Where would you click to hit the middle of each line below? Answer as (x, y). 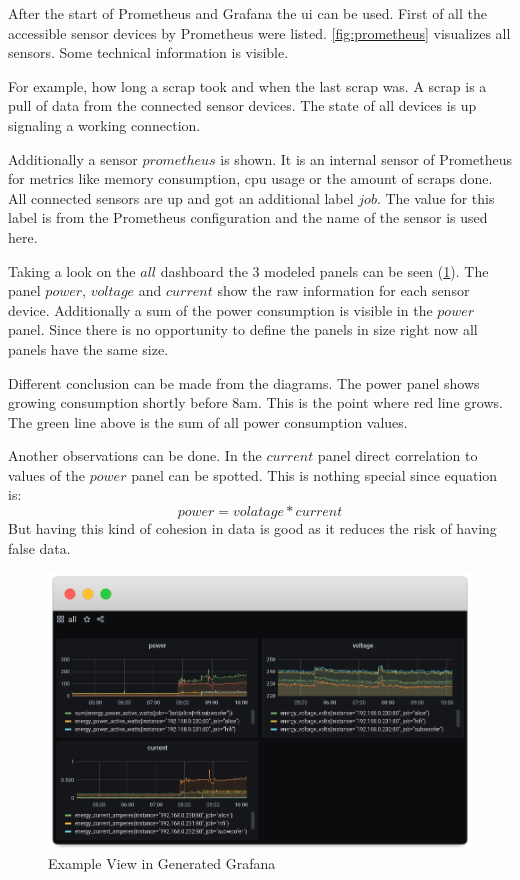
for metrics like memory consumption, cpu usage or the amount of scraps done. (250, 178)
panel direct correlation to (397, 455)
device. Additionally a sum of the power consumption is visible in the (220, 309)
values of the (47, 474)
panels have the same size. (88, 348)
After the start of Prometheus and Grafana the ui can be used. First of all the (247, 13)
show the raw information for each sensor (343, 290)
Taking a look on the (72, 270)
